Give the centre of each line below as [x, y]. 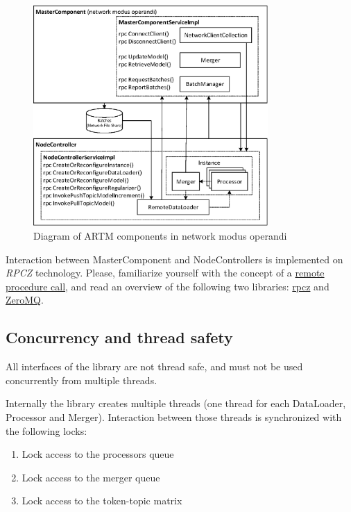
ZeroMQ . [25, 300]
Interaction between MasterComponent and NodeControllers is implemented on [174, 259]
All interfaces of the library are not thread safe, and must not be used [154, 366]
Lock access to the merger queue [91, 477]
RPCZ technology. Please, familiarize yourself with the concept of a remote [165, 273]
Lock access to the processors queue [98, 454]
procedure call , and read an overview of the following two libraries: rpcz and [168, 286]
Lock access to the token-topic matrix [102, 501]
